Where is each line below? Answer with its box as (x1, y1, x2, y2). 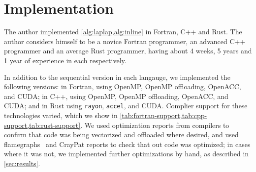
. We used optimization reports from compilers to (80, 120, 229, 130)
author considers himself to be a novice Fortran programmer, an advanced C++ (4, 36, 246, 46)
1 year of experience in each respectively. (4, 55, 127, 65)
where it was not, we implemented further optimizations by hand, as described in (4, 148, 249, 159)
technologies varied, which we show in (4, 110, 118, 120)
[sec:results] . (4, 158, 40, 168)
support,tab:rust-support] (4, 120, 81, 130)
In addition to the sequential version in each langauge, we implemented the (4, 72, 230, 82)
